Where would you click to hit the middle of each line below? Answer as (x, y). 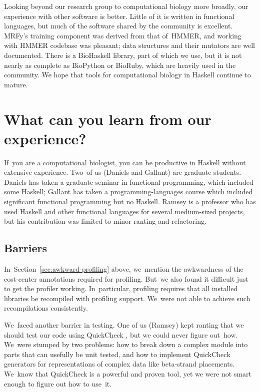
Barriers (26, 248)
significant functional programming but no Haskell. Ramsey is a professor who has (130, 201)
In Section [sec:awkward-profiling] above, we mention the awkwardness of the (124, 269)
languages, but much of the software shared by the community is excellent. (118, 26)
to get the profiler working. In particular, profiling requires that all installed (121, 288)
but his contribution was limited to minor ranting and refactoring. (105, 221)
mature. (16, 84)
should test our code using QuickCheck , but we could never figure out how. (121, 334)
